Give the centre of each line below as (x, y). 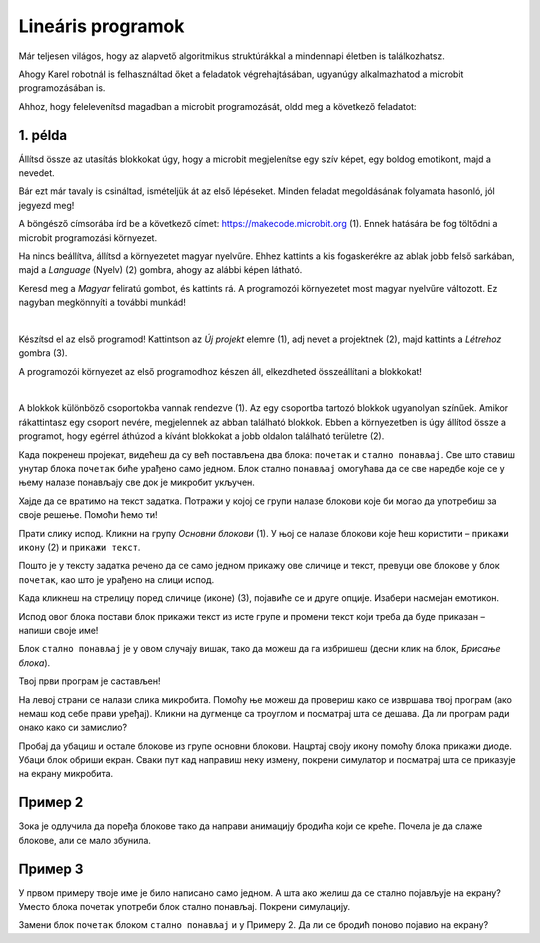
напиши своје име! (58, 630)
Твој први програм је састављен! (89, 681)
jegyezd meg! (46, 205)
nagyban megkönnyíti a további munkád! (102, 302)
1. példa (43, 135)
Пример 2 (51, 802)
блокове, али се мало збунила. (85, 840)
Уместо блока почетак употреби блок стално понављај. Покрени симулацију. (184, 907)
